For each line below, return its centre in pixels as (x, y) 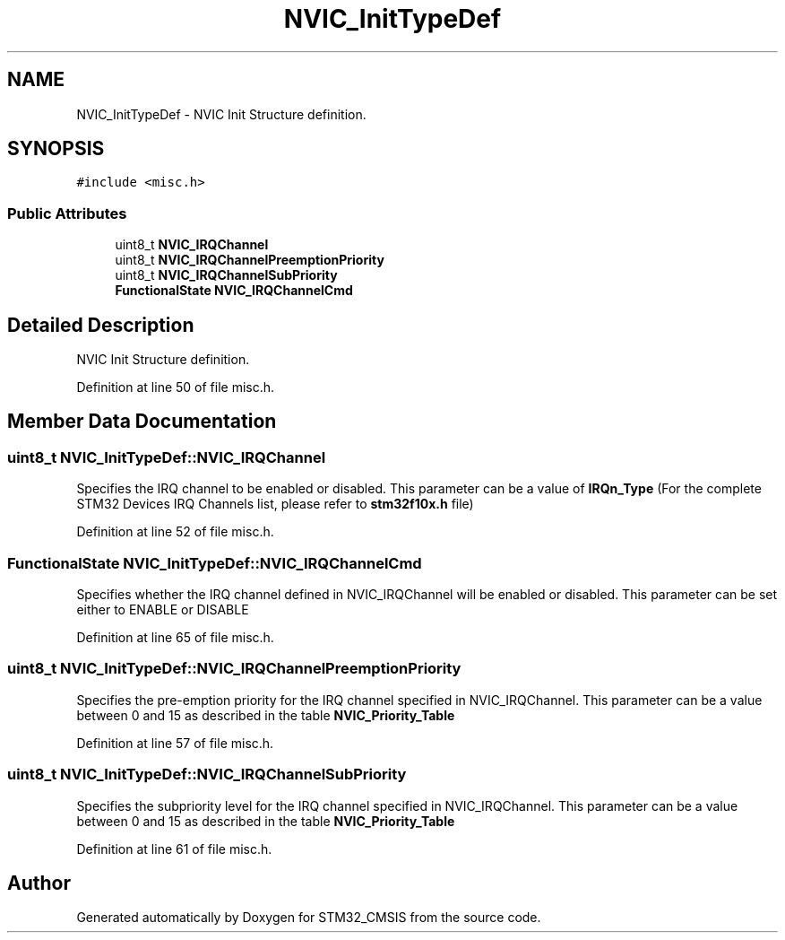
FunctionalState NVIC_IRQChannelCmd (234, 291)
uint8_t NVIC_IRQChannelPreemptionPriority (250, 260)
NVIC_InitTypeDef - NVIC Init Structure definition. (221, 114)
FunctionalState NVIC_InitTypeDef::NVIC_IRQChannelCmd (215, 563)
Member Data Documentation (142, 422)
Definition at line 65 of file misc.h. (175, 637)
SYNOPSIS (56, 149)
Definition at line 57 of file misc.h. (175, 743)
